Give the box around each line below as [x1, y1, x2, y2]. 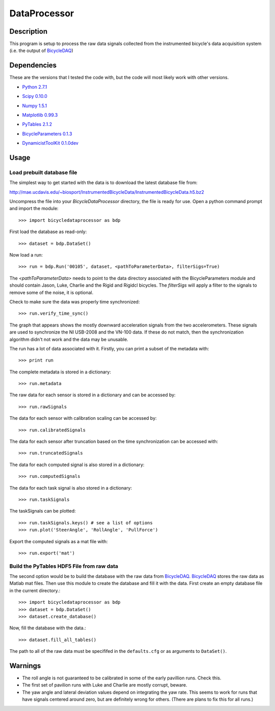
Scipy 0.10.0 [22, 93, 48, 99]
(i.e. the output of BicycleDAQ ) [9, 47, 73, 54]
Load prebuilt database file [9, 169, 77, 176]
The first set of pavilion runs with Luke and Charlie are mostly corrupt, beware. [22, 682, 188, 688]
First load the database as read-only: [9, 228, 87, 235]
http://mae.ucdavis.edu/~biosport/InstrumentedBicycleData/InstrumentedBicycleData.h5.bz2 [9, 189, 204, 195]
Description [9, 27, 48, 36]
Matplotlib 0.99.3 [22, 112, 58, 118]
